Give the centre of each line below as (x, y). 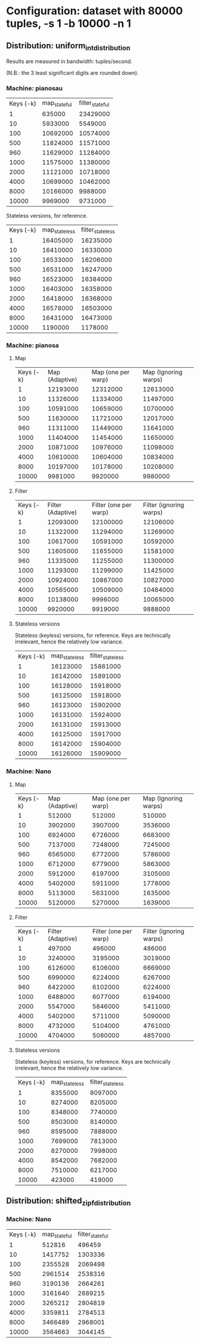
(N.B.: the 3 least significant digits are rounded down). (72, 73)
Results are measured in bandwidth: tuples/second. (69, 61)
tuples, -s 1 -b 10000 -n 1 (69, 24)
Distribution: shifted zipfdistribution (68, 1202)
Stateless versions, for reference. (47, 215)
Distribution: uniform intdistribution (68, 46)
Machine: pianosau (35, 89)
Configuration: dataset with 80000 (95, 11)
